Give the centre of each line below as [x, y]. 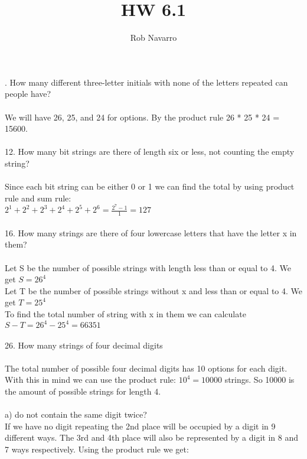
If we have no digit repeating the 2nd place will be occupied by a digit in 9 [140, 426]
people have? [28, 94]
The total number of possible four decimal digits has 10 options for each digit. [146, 368]
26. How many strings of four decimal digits [84, 345]
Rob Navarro [153, 38]
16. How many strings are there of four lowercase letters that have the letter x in [151, 232]
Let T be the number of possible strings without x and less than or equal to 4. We [153, 290]
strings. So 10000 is [259, 380]
